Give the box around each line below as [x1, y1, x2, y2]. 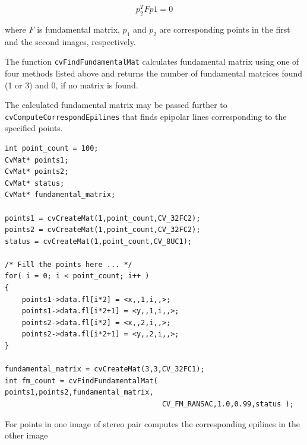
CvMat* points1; [5, 155, 69, 164]
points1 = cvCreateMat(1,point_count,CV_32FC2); [5, 214, 201, 223]
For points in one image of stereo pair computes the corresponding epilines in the [5, 417, 300, 430]
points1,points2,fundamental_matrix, [5, 388, 154, 397]
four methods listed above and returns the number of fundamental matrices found [5, 66, 303, 79]
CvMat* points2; [5, 167, 69, 176]
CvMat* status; [5, 179, 65, 187]
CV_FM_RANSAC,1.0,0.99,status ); [162, 400, 294, 409]
